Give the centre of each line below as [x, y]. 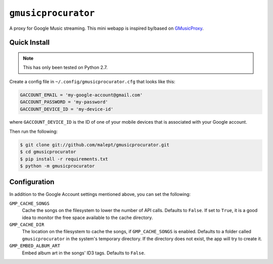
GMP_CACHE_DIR [27, 225]
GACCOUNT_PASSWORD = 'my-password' [64, 102]
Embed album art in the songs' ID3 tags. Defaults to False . [84, 253]
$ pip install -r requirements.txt [64, 159]
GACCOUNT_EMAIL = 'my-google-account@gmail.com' [81, 95]
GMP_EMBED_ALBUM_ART [35, 246]
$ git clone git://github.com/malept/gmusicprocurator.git [95, 145]
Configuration [32, 182]
